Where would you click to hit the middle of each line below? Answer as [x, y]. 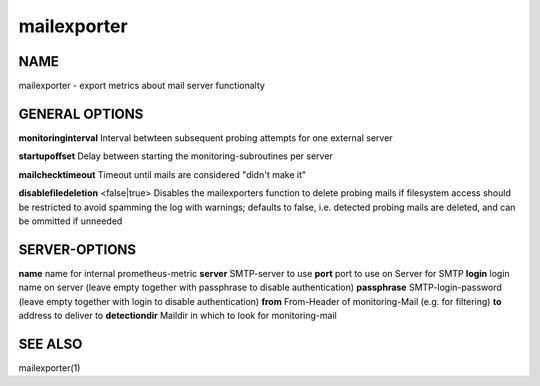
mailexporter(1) [49, 367]
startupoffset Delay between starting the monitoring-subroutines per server [176, 156]
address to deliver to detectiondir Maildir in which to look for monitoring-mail [177, 315]
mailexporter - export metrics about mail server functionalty [141, 86]
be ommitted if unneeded [70, 221]
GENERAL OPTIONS [81, 113]
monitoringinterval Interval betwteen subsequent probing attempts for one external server [206, 137]
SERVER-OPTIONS [77, 249]
